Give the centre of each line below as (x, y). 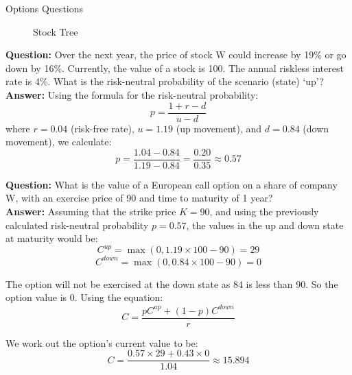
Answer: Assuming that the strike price (91, 211)
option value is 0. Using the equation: (84, 297)
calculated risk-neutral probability (77, 225)
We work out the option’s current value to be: (102, 342)
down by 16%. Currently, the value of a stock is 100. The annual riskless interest (175, 68)
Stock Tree (56, 31)
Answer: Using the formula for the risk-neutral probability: (132, 94)
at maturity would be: (52, 238)
